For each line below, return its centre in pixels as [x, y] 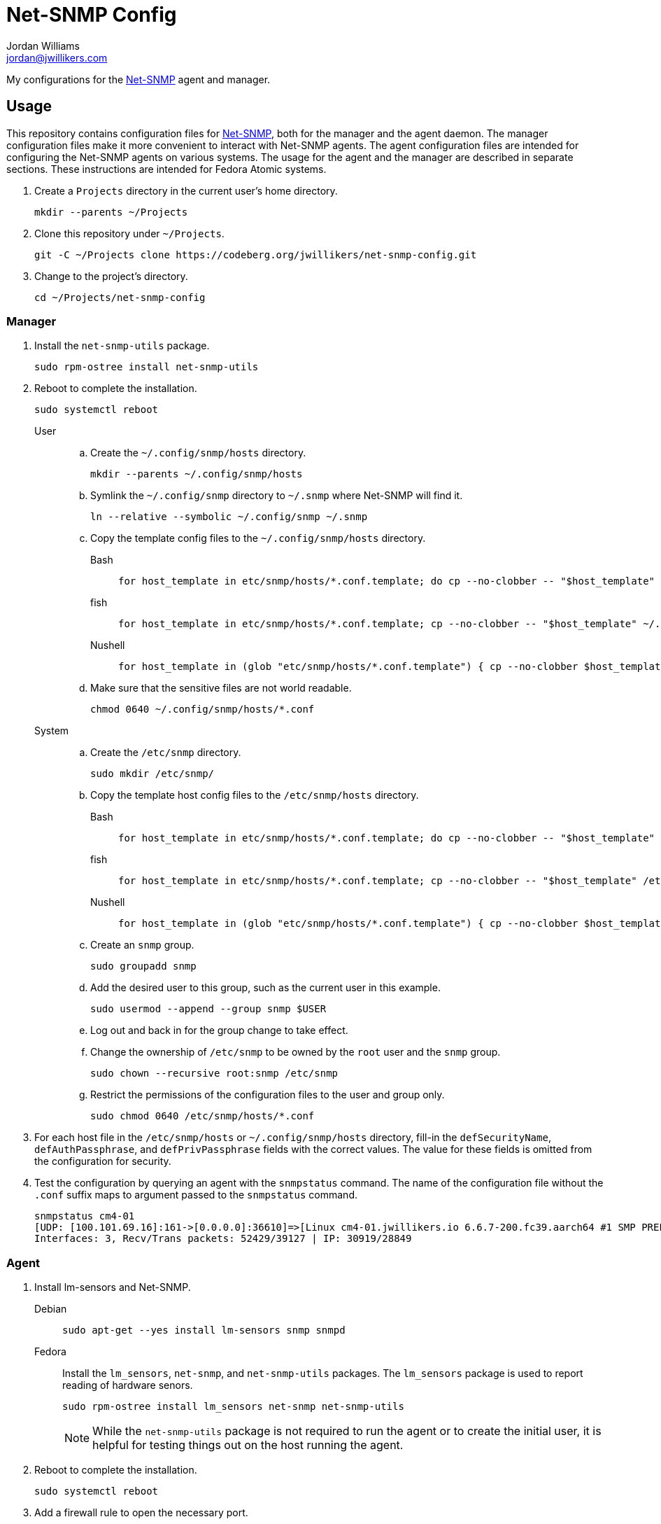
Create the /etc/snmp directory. [166, 753]
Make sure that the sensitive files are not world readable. [221, 688]
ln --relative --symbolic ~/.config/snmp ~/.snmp [229, 517]
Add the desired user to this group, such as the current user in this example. [265, 988]
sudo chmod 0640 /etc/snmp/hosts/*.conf [202, 1116]
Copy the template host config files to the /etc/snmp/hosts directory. [255, 795]
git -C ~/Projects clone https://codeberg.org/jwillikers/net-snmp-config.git [256, 254]
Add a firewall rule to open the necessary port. [141, 1513]
